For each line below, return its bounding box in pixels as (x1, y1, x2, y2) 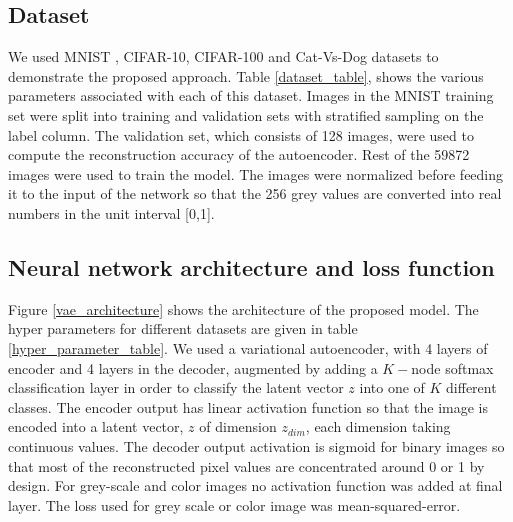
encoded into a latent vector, (8, 416, 184, 437)
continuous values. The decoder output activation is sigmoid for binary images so (8, 435, 505, 456)
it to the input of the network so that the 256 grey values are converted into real (8, 183, 502, 204)
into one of (359, 377, 425, 398)
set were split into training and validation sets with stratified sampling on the (8, 104, 484, 125)
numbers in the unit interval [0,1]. (8, 202, 215, 223)
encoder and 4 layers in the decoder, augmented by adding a (8, 357, 378, 378)
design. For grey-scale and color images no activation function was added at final (8, 475, 503, 496)
